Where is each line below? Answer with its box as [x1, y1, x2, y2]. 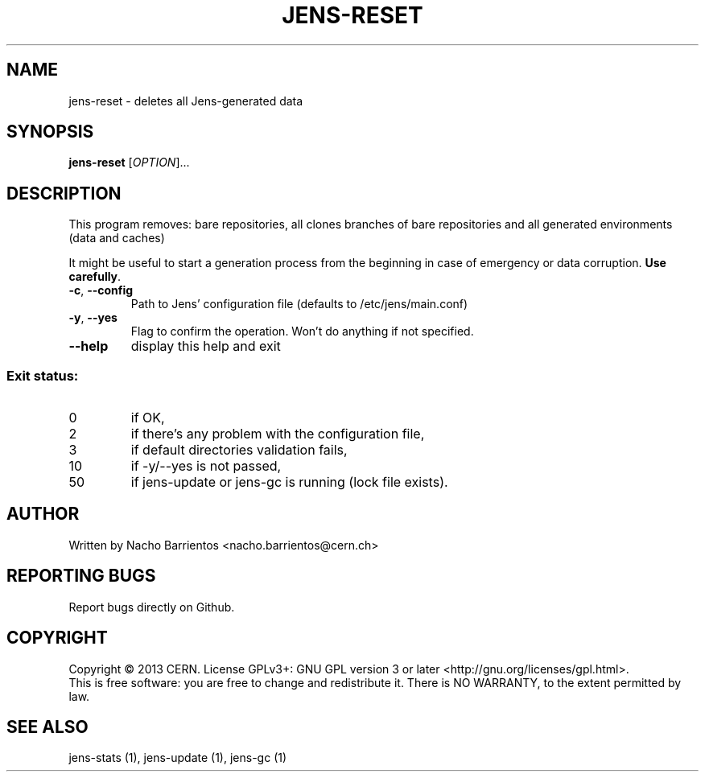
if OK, [130, 410, 165, 426]
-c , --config [68, 283, 134, 298]
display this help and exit [130, 338, 281, 355]
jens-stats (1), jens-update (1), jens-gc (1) [68, 751, 287, 765]
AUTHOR [6, 504, 80, 525]
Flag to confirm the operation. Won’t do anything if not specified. [130, 324, 474, 339]
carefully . [68, 270, 122, 284]
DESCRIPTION [6, 183, 122, 204]
